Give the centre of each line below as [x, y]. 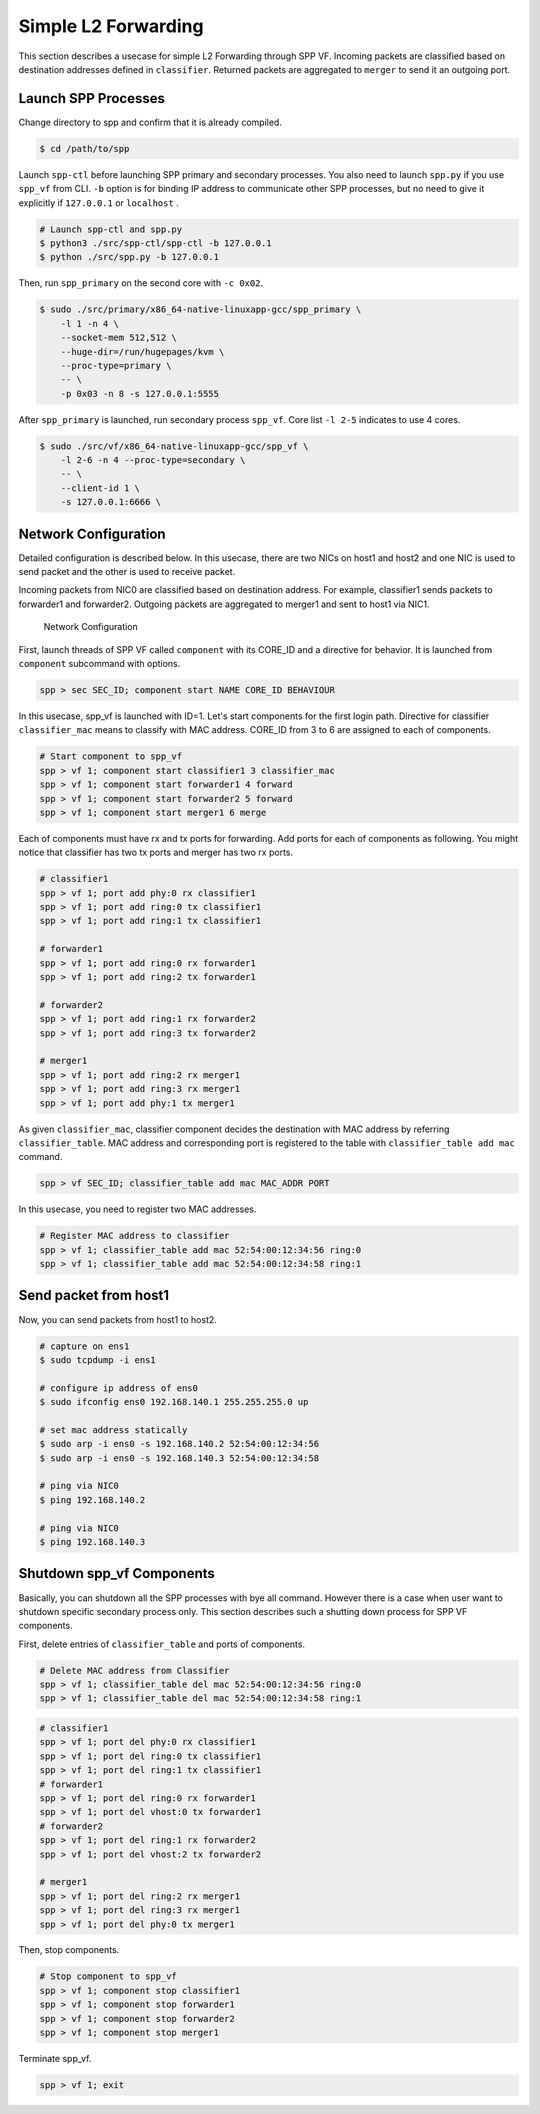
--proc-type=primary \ [116, 365]
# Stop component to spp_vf [108, 1976]
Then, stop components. [69, 1950]
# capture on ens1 [84, 1346]
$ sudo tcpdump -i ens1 [98, 1359]
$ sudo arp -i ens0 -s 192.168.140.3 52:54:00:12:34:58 [179, 1458]
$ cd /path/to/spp [84, 148]
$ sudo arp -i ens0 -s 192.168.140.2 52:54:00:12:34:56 [179, 1444]
